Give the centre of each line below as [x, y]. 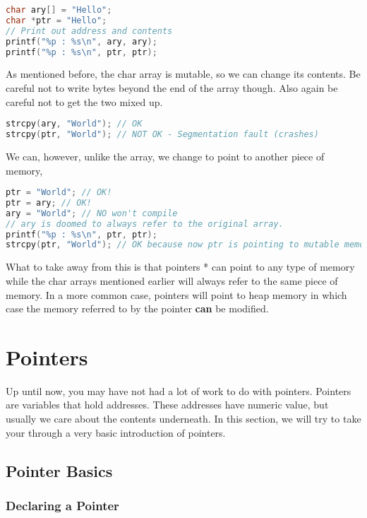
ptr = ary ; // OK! [49, 202]
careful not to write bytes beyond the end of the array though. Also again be [172, 87]
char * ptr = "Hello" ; [56, 20]
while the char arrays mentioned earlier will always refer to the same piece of [172, 280]
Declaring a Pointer [62, 505]
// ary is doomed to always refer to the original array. [145, 224]
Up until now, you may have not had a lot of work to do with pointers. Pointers [179, 390]
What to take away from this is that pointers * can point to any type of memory [180, 267]
